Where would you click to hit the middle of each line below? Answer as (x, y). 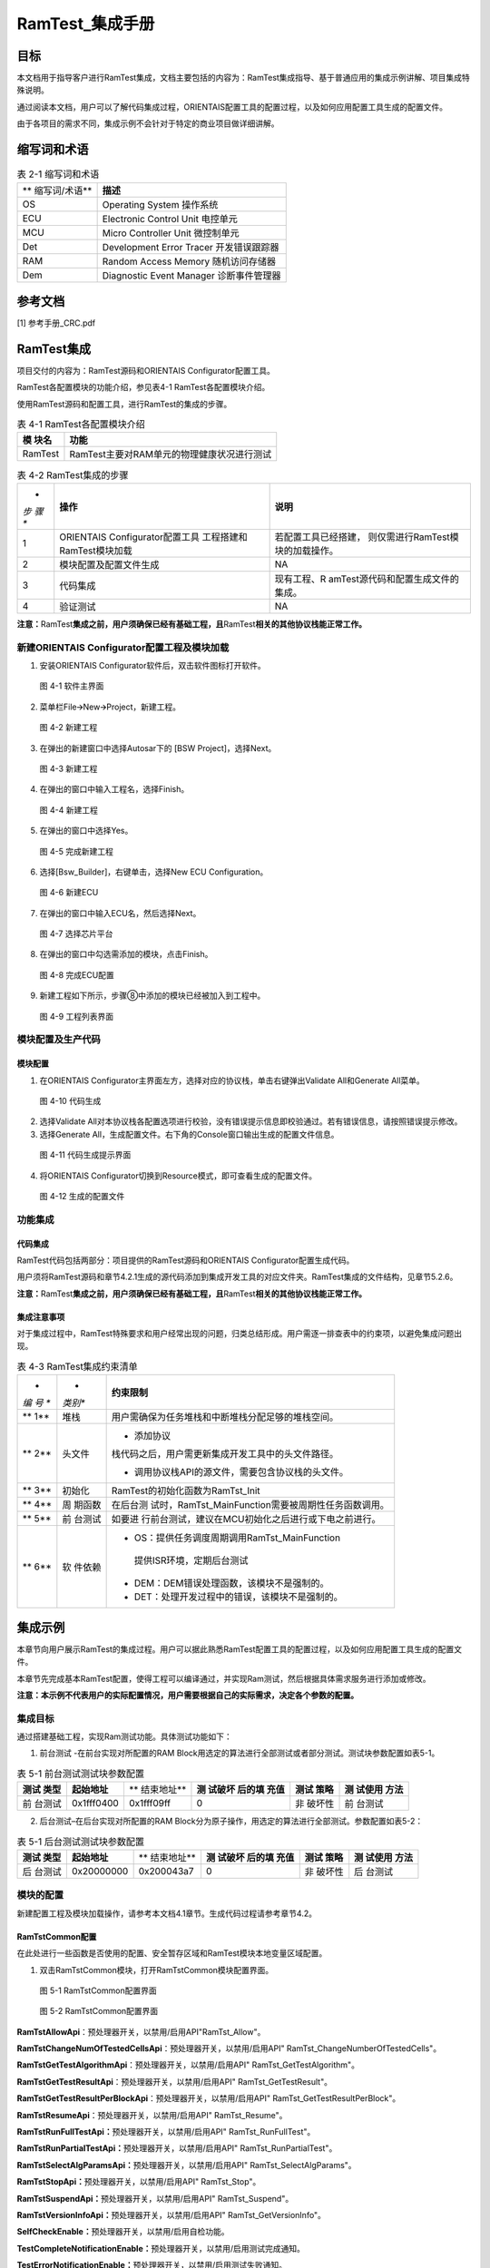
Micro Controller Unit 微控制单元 (171, 233)
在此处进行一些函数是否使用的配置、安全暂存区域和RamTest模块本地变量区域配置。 (172, 1953)
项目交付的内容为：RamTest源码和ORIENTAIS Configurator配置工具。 (146, 370)
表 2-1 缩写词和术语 (58, 174)
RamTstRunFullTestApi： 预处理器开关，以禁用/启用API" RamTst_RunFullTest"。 (166, 2132)
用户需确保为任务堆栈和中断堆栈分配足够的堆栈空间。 (225, 1417)
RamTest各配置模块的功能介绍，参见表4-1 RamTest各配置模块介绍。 (143, 387)
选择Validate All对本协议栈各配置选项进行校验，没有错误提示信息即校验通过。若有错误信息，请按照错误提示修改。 (251, 1121)
